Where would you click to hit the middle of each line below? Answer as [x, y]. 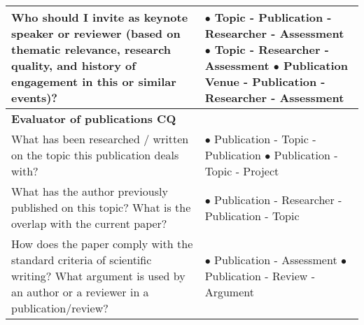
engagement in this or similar [94, 81]
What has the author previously [90, 191]
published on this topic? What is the [101, 207]
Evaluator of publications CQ [94, 118]
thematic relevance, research [91, 49]
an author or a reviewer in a [80, 292]
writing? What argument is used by [98, 276]
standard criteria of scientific [82, 260]
